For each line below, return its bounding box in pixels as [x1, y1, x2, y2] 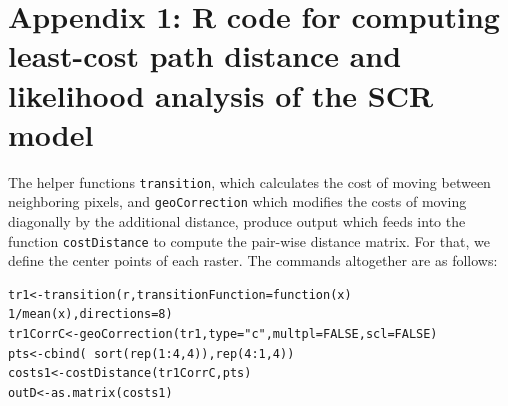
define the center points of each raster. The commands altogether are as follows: [8, 250, 498, 271]
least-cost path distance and [8, 35, 402, 76]
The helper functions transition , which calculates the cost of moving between [8, 171, 491, 192]
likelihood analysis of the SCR [8, 74, 434, 115]
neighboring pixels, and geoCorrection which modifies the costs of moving [8, 191, 467, 212]
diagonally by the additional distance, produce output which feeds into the [8, 211, 466, 231]
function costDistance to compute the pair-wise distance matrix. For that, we [8, 230, 490, 251]
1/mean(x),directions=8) [8, 307, 173, 322]
